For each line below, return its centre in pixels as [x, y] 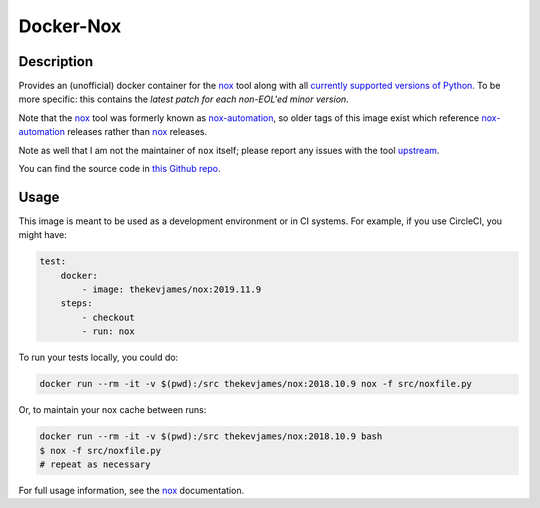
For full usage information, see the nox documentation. [131, 490]
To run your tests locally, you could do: [98, 357]
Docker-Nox [70, 26]
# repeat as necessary [95, 464]
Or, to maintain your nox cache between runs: [112, 410]
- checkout [108, 317]
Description [56, 61]
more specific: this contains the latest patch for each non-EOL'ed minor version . [183, 99]
